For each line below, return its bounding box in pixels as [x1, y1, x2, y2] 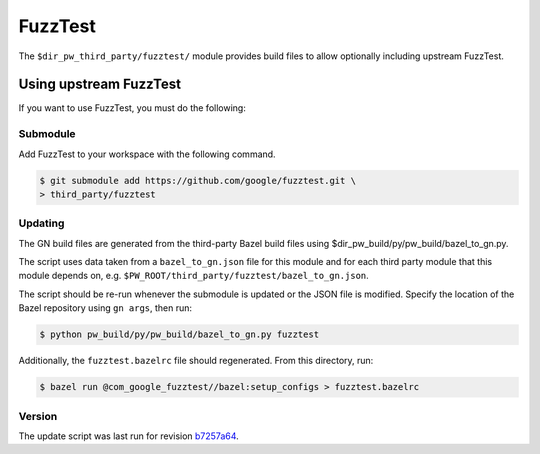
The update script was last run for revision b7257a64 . [18, 430, 239, 442]
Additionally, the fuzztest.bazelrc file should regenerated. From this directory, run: [18, 355, 374, 367]
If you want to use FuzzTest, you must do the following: [18, 102, 247, 114]
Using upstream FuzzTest [18, 76, 182, 93]
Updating [18, 216, 65, 230]
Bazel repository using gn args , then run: [18, 302, 193, 314]
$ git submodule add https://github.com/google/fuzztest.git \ [39, 175, 357, 186]
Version [18, 409, 58, 423]
